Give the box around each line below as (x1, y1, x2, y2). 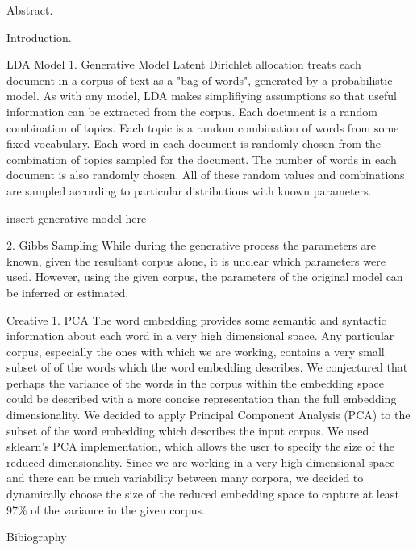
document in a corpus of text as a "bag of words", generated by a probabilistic (6, 71, 393, 88)
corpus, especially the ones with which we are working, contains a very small (6, 342, 385, 359)
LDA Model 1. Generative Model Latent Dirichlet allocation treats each (6, 56, 361, 73)
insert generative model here (6, 209, 147, 226)
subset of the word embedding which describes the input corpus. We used (6, 422, 369, 439)
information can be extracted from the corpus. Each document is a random (6, 103, 377, 120)
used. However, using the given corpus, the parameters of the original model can (6, 268, 403, 285)
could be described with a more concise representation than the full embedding (6, 390, 397, 407)
